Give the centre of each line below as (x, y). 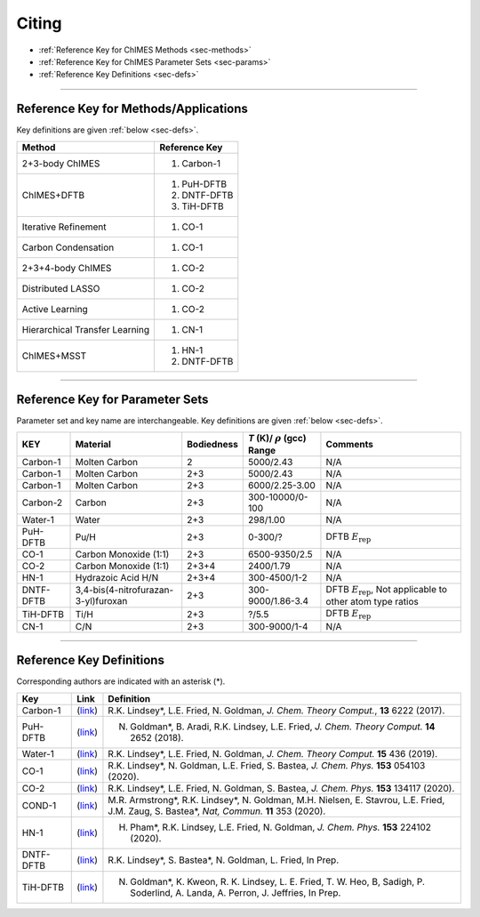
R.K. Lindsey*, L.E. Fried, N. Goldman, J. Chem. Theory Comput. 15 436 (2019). (273, 753)
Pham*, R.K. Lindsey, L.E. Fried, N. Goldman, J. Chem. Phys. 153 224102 (280, 827)
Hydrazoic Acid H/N (117, 577)
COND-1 (39, 805)
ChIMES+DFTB (53, 195)
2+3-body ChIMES (61, 163)
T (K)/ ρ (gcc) (277, 438)
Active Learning (55, 309)
